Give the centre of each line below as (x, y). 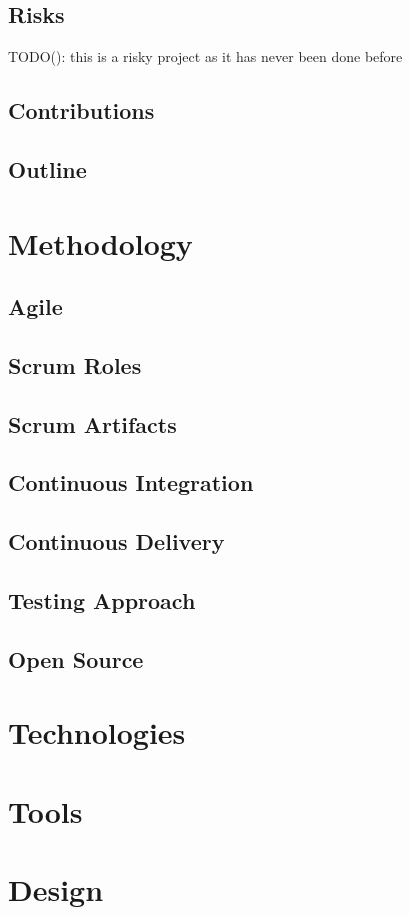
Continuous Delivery (116, 541)
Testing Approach (102, 600)
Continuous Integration (131, 482)
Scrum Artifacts (92, 423)
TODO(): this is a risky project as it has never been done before (205, 56)
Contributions (81, 110)
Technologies (97, 732)
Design (56, 889)
